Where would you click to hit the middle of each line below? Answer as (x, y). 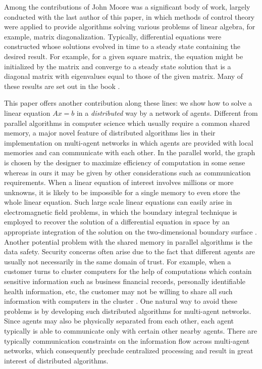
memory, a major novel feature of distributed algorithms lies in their (110, 133)
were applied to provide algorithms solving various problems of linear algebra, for (130, 27)
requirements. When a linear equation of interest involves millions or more (119, 182)
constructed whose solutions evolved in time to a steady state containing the (122, 46)
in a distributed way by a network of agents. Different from (167, 112)
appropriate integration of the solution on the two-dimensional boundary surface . (131, 232)
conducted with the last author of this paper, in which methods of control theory (129, 16)
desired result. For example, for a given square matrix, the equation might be (124, 56)
